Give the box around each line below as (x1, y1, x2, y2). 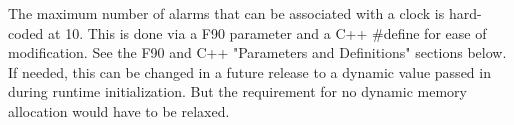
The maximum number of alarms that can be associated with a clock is (8, 3, 445, 23)
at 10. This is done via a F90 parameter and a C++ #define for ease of (48, 22, 487, 43)
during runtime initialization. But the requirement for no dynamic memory (8, 81, 467, 102)
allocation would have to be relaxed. (8, 100, 230, 121)
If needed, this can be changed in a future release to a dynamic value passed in (8, 61, 491, 82)
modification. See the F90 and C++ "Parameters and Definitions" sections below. (8, 42, 507, 63)
